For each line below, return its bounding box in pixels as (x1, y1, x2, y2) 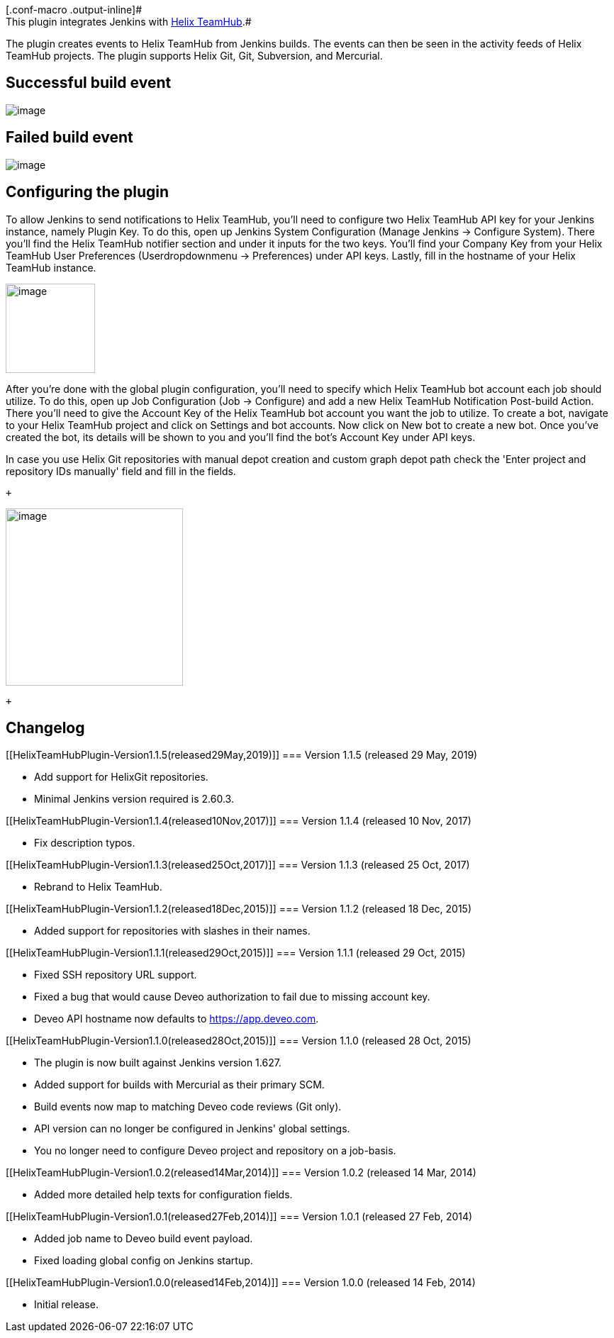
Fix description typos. (34, 837, 135, 849)
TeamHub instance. (6, 261, 96, 274)
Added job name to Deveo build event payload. (34, 1232, 253, 1245)
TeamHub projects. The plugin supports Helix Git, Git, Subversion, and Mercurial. (6, 50, 383, 62)
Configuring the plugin (6, 183, 169, 201)
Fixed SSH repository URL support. (34, 969, 197, 981)
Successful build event (6, 74, 172, 92)
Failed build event (6, 128, 133, 147)
